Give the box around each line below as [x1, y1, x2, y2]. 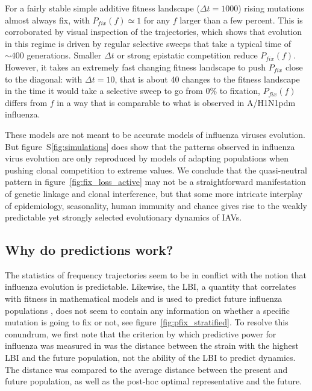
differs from [5, 96, 48, 108]
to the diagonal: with [5, 72, 83, 85]
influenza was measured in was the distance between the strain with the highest [5, 339, 299, 352]
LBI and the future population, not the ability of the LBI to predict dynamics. [5, 351, 296, 364]
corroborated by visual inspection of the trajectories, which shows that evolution [5, 25, 302, 38]
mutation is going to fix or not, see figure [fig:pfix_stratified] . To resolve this [5, 316, 289, 328]
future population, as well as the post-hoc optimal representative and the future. [5, 375, 302, 387]
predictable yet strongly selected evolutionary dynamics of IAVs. [5, 211, 242, 224]
